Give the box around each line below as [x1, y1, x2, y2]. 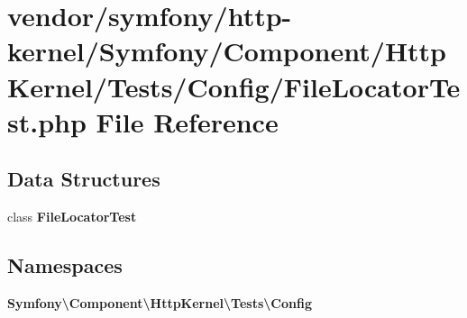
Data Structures [7, 165, 160, 193]
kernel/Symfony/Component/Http [7, 32, 447, 69]
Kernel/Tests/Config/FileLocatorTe [7, 68, 461, 104]
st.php [7, 103, 87, 140]
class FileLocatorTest [7, 207, 137, 226]
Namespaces [7, 251, 123, 279]
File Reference [96, 103, 279, 140]
